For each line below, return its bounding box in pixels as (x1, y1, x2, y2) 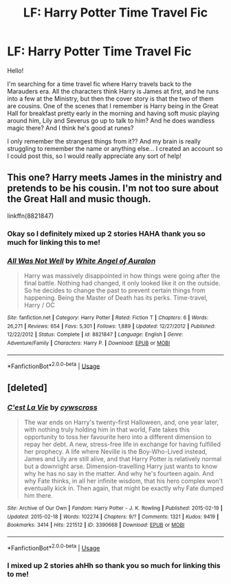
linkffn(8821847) (7, 212, 54, 220)
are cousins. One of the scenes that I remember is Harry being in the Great (7, 101, 219, 110)
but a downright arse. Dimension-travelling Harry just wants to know (23, 462, 218, 470)
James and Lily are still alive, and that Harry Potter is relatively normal (23, 454, 222, 463)
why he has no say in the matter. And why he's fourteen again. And (23, 469, 214, 477)
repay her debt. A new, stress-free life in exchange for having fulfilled (23, 440, 221, 448)
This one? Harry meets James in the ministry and (7, 172, 222, 183)
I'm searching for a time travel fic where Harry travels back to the (7, 79, 192, 88)
